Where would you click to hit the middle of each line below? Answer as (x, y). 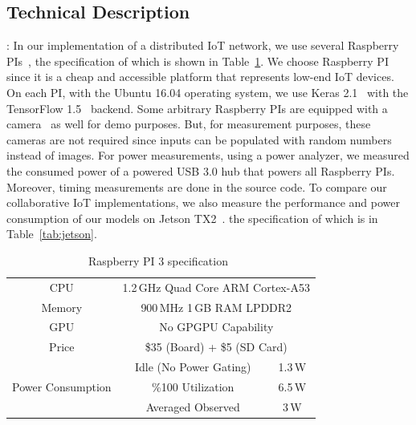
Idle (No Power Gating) (193, 367)
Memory (62, 307)
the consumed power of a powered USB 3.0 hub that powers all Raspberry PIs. (201, 170)
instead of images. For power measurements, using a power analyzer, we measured (208, 155)
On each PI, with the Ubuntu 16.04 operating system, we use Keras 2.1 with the (208, 92)
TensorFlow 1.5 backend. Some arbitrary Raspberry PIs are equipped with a (197, 108)
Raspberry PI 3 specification (158, 260)
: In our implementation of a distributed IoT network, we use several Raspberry (203, 45)
